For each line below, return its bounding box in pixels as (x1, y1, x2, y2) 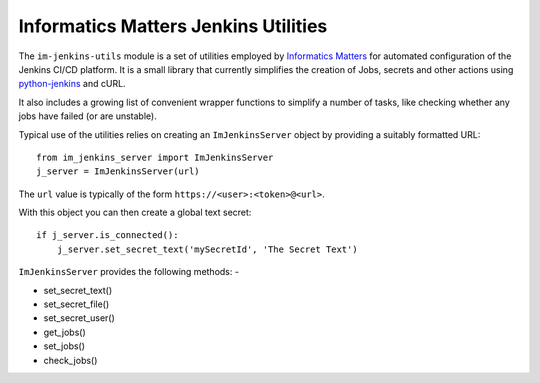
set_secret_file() (43, 298, 110, 310)
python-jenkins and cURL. (18, 78, 126, 90)
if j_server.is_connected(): (36, 230, 179, 241)
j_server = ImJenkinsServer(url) (36, 166, 200, 177)
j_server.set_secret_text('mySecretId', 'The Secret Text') (56, 243, 359, 255)
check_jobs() (43, 354, 98, 366)
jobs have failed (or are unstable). (18, 110, 157, 122)
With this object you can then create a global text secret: (18, 206, 252, 219)
